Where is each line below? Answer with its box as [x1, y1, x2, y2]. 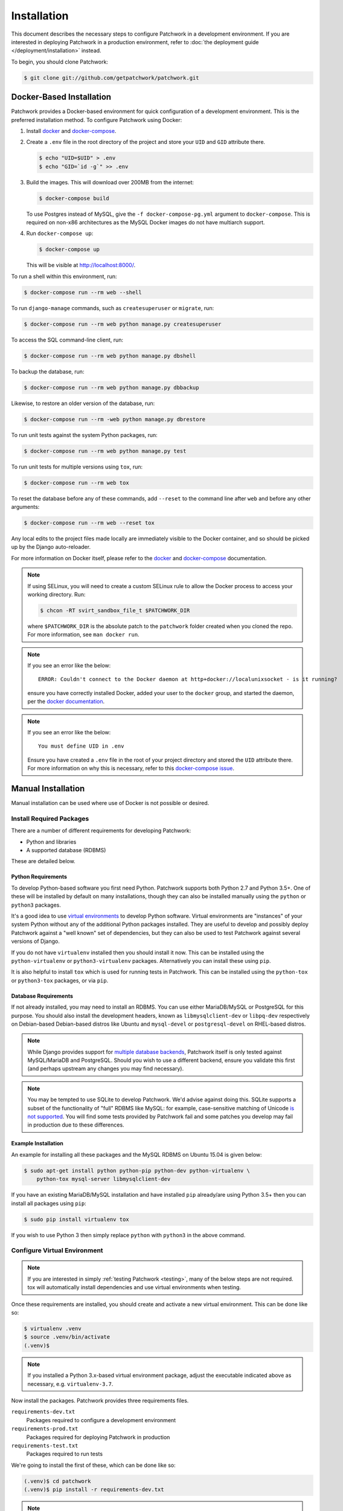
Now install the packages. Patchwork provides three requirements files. [11, 1397, 189, 1404]
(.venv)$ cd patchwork [24, 1478, 91, 1484]
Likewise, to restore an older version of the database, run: [11, 400, 155, 407]
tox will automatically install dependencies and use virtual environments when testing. [27, 1284, 242, 1291]
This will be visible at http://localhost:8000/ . [26, 262, 136, 269]
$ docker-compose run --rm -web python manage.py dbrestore [24, 416, 206, 422]
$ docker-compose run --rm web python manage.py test [24, 447, 187, 455]
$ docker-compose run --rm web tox [24, 479, 129, 486]
